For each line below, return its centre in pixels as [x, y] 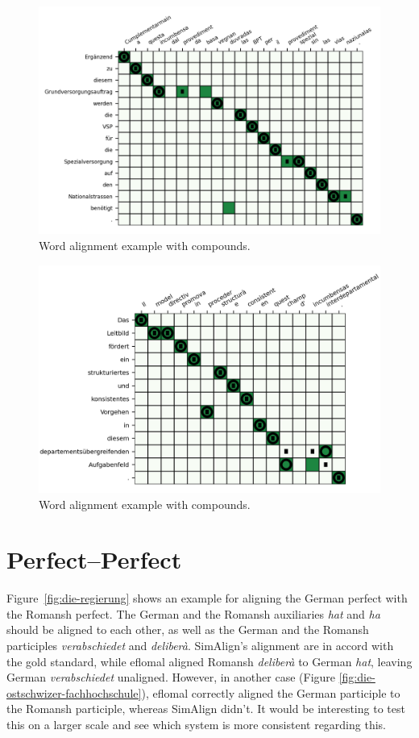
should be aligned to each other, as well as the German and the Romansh [188, 630]
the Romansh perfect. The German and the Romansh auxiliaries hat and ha [193, 613]
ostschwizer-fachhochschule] [74, 692]
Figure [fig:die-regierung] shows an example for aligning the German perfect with [207, 598]
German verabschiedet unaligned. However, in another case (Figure [171, 677]
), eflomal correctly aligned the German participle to [271, 692]
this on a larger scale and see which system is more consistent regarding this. [196, 725]
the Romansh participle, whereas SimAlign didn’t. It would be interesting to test [206, 709]
